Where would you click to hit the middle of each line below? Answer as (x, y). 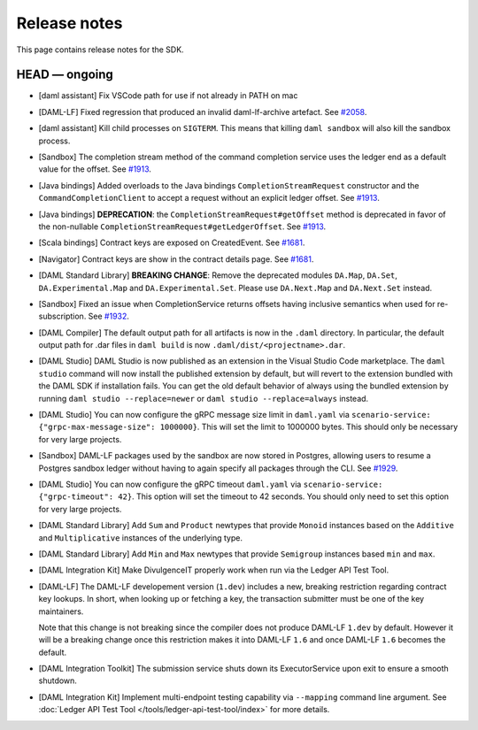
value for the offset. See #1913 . (95, 169)
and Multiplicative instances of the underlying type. (141, 538)
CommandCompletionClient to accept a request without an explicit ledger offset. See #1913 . (209, 198)
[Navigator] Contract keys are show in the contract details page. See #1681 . (176, 259)
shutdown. (58, 680)
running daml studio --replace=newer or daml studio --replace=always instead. (204, 398)
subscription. (62, 316)
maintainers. (61, 611)
